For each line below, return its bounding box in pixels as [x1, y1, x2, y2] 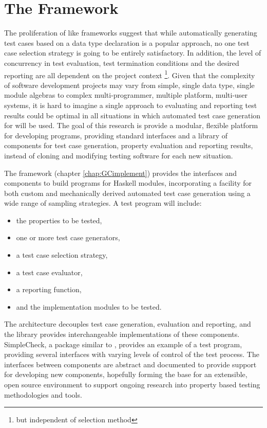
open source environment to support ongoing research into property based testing [4, 379, 260, 389]
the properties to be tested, [16, 215, 102, 225]
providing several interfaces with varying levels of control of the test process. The [4, 349, 259, 360]
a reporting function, [16, 284, 82, 295]
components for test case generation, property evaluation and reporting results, [4, 140, 253, 151]
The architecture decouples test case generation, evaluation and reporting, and [4, 318, 251, 329]
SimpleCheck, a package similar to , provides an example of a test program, [4, 338, 242, 349]
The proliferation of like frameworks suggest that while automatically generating [4, 27, 257, 38]
